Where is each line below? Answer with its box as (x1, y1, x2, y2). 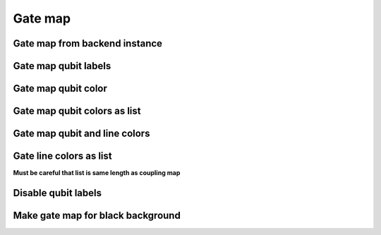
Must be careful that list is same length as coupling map (13, 169, 181, 177)
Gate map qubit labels (13, 60, 111, 72)
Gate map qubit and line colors (13, 128, 150, 140)
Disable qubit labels (13, 187, 102, 199)
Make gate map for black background (13, 209, 181, 222)
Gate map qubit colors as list (13, 105, 141, 117)
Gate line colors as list (13, 150, 112, 162)
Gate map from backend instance (13, 37, 162, 49)
